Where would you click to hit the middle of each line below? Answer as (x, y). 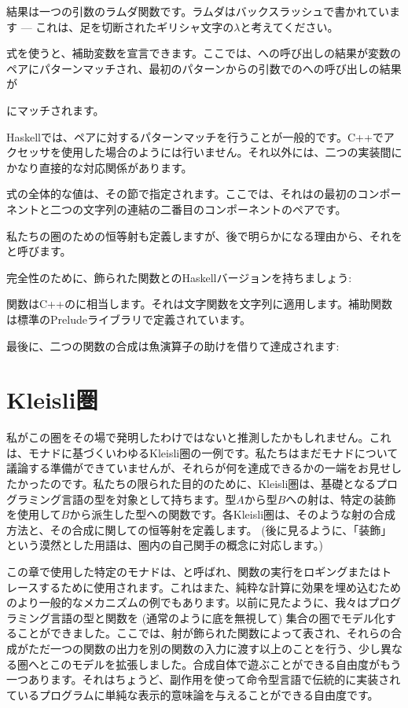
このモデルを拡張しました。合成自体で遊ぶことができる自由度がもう (226, 664)
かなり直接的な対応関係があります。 (99, 167)
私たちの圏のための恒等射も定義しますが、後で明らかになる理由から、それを (204, 235)
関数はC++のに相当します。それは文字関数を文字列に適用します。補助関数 (200, 304)
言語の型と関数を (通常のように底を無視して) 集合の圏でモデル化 (217, 617)
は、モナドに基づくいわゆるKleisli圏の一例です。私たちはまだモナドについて (202, 452)
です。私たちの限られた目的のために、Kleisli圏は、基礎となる (218, 483)
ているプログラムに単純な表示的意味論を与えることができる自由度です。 (193, 694)
